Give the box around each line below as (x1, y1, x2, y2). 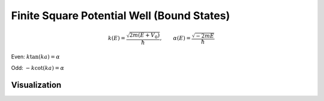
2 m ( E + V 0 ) (129, 32, 160, 40)
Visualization (11, 79, 62, 90)
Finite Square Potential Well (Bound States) (11, 9, 230, 22)
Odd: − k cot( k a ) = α (11, 64, 65, 71)
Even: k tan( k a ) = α (11, 53, 60, 60)
